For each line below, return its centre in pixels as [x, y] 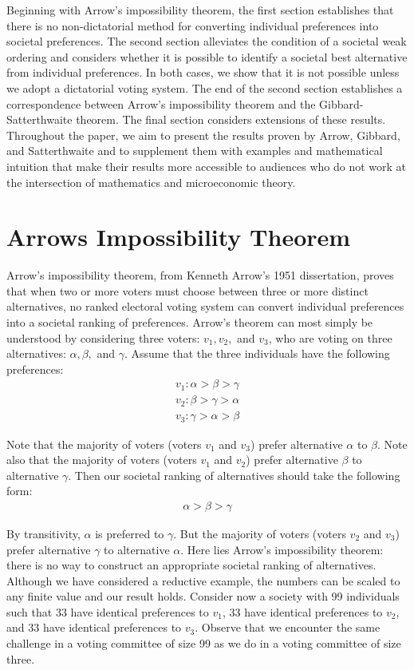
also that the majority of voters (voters [102, 460]
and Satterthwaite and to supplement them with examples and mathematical [195, 151]
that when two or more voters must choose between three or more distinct [187, 290]
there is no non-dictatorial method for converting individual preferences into [193, 25]
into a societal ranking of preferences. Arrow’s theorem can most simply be [190, 322]
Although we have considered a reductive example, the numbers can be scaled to [203, 580]
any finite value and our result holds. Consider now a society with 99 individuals [203, 596]
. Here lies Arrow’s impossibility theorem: [282, 549]
